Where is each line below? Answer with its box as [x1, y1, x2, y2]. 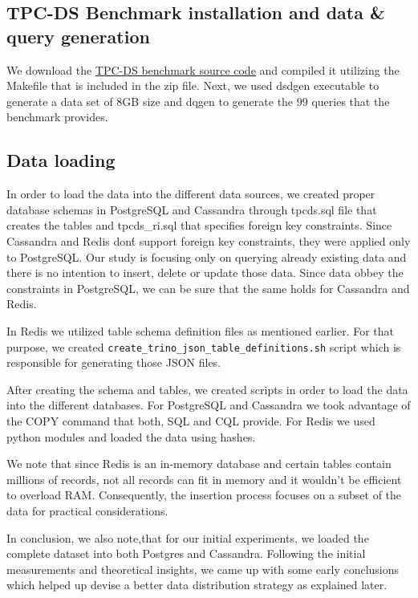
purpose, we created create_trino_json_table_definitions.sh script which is [6, 338, 401, 355]
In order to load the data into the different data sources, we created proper [6, 185, 375, 202]
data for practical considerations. [6, 502, 168, 519]
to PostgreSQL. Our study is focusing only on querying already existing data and [6, 248, 407, 265]
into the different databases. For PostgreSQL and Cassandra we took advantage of [6, 397, 411, 413]
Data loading [6, 148, 116, 173]
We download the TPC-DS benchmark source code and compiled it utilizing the [6, 61, 400, 78]
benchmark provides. [6, 108, 108, 125]
